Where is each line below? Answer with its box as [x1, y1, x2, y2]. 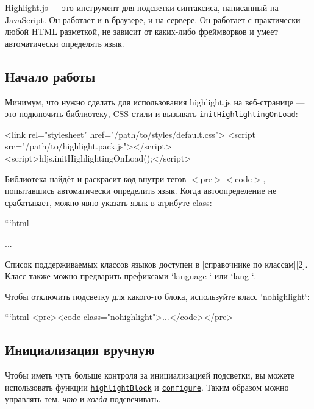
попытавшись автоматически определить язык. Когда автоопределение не [5, 184, 277, 197]
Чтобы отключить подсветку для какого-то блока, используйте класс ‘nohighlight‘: [5, 290, 310, 302]
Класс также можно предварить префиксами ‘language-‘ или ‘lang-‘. [5, 269, 255, 282]
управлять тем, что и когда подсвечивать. [5, 393, 161, 405]
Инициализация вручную [5, 340, 155, 359]
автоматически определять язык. [5, 37, 124, 49]
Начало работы [5, 66, 96, 85]
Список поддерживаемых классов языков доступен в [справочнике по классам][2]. [5, 257, 308, 270]
